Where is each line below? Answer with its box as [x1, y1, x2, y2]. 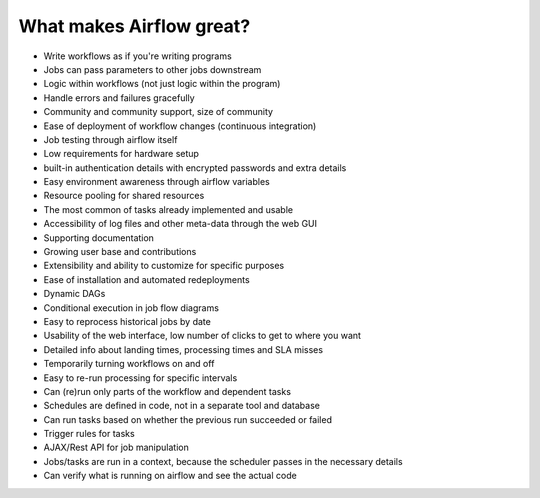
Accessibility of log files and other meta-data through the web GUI [43, 218, 318, 230]
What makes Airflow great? [18, 15, 251, 37]
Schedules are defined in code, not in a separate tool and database [43, 400, 320, 412]
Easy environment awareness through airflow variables [43, 176, 270, 188]
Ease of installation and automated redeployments [43, 273, 250, 285]
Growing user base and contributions [43, 246, 197, 258]
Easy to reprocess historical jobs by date [43, 315, 212, 327]
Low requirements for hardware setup [43, 148, 200, 160]
